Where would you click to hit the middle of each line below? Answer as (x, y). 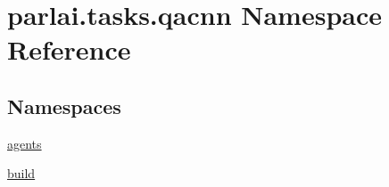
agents (25, 143)
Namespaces (64, 106)
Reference (69, 49)
